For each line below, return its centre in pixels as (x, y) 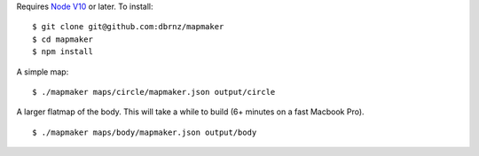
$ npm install (63, 52)
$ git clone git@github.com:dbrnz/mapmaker (128, 27)
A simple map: (43, 72)
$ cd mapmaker (63, 39)
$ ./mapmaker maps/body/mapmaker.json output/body (145, 132)
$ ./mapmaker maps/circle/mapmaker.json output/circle (154, 92)
